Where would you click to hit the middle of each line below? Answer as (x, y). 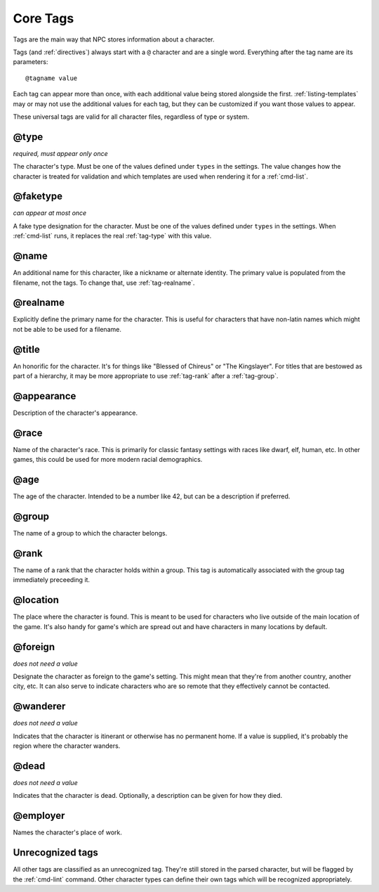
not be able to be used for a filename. (67, 329)
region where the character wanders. (67, 746)
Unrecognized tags (55, 853)
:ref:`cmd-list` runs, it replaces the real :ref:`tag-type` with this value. (112, 236)
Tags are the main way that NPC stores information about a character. (114, 39)
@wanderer (39, 706)
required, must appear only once (60, 153)
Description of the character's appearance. (75, 413)
